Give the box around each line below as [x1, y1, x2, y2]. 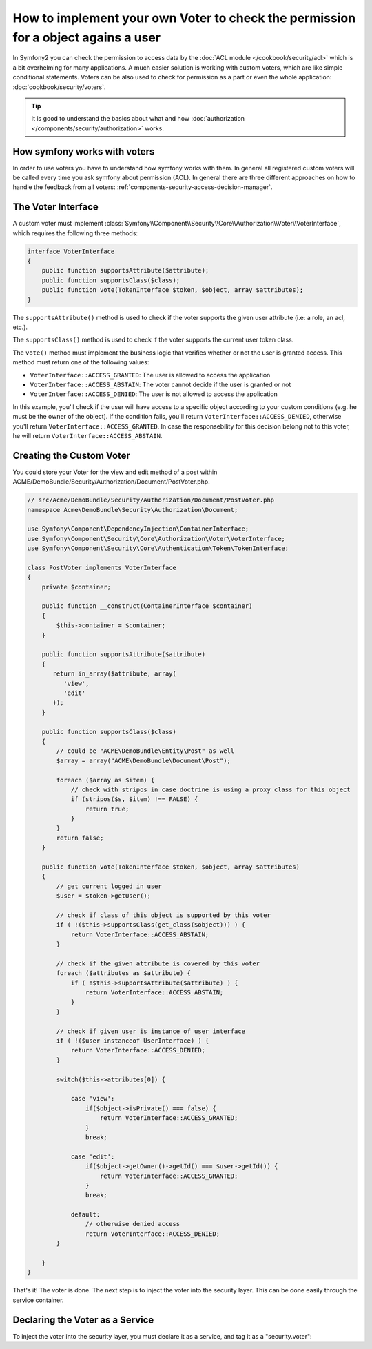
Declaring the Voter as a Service [12, 1314, 154, 1326]
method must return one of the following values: [12, 358, 149, 366]
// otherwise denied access [85, 1220, 180, 1228]
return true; [85, 805, 130, 813]
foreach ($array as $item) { [56, 776, 155, 784]
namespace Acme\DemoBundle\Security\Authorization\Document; [27, 506, 238, 513]
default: [70, 1211, 101, 1219]
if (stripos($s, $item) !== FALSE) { [70, 796, 198, 803]
